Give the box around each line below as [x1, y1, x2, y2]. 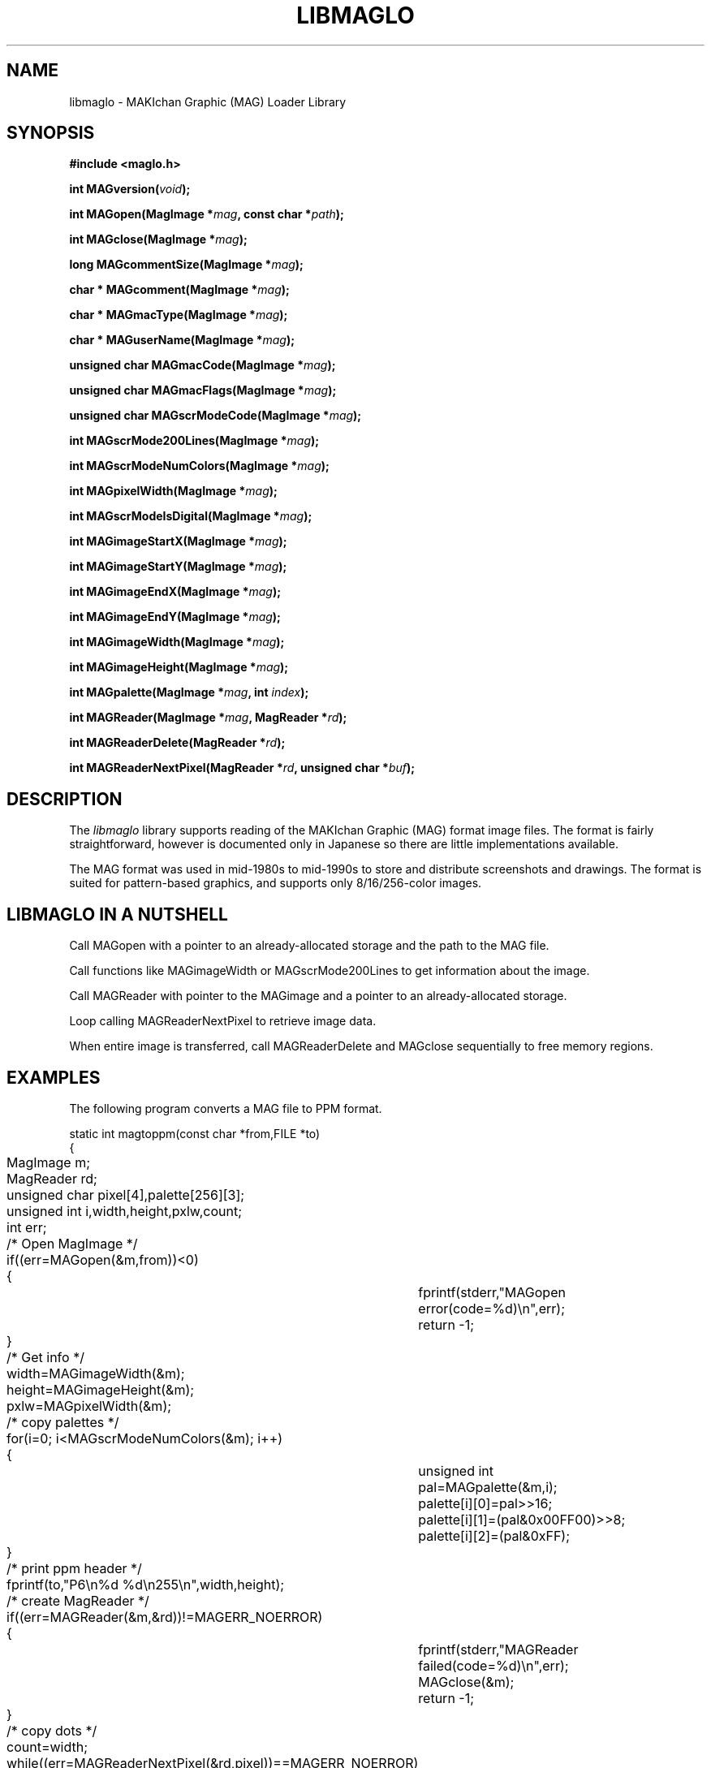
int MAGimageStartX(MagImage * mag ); [69, 534, 287, 549]
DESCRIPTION [6, 788, 123, 809]
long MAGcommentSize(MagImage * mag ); [69, 257, 304, 272]
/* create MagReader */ [6, 1592, 149, 1609]
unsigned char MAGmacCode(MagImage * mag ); [69, 358, 336, 373]
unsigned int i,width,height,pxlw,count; [6, 1202, 243, 1219]
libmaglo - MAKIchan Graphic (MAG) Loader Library [69, 94, 347, 109]
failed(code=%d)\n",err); [418, 1657, 569, 1674]
